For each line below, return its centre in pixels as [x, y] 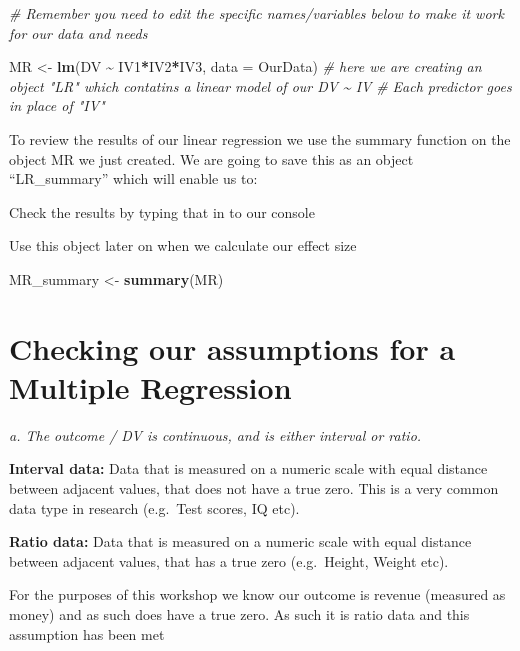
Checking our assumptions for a [232, 347]
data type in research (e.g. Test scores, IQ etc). [154, 507]
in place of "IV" [57, 105]
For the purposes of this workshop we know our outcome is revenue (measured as [257, 594]
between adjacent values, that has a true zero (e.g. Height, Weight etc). [229, 560]
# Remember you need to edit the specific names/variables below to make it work [256, 13]
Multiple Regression [150, 386]
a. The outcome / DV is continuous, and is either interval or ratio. [215, 434]
